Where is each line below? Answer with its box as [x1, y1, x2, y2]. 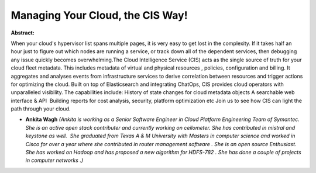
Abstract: [11, 29, 35, 36]
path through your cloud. [11, 105, 71, 112]
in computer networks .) [25, 157, 84, 164]
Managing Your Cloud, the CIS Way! [11, 9, 188, 22]
